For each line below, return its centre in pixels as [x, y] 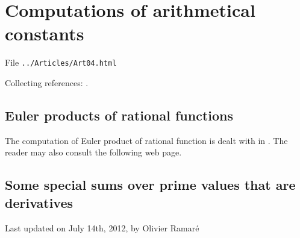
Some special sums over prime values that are [150, 185]
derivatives [39, 202]
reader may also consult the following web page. [93, 152]
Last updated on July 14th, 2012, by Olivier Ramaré [102, 227]
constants [45, 33]
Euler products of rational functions [119, 115]
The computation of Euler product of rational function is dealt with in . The [146, 140]
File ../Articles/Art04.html [61, 62]
